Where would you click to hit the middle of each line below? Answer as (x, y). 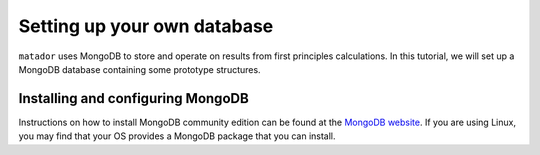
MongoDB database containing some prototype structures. (139, 69)
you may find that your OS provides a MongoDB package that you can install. (177, 136)
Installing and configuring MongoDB (133, 98)
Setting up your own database (146, 26)
